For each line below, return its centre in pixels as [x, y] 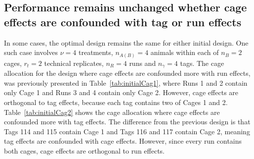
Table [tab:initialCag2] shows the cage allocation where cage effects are [112, 112]
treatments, [96, 52]
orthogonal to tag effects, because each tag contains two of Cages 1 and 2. [116, 102]
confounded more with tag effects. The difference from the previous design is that [127, 122]
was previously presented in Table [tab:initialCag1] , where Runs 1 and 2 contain [126, 82]
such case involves [31, 52]
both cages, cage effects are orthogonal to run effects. [85, 150]
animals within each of [185, 52]
